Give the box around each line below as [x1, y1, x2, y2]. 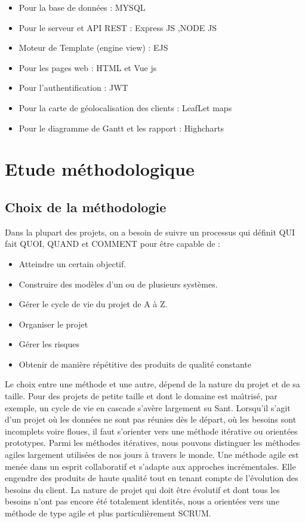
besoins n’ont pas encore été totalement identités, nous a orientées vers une [5, 495, 279, 507]
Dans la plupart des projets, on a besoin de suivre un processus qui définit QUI [5, 225, 295, 238]
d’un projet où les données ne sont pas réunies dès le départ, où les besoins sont [5, 413, 297, 426]
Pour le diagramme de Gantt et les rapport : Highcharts [19, 121, 224, 134]
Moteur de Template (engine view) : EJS [19, 41, 168, 54]
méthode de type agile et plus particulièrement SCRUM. [5, 507, 211, 519]
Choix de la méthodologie [5, 197, 167, 216]
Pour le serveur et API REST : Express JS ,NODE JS [19, 21, 217, 33]
